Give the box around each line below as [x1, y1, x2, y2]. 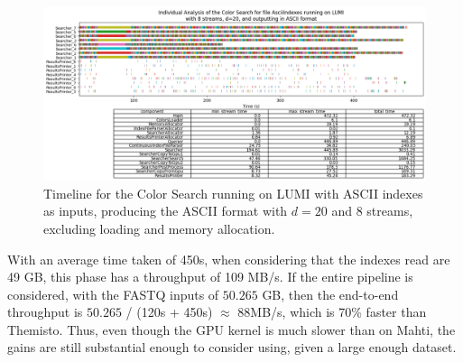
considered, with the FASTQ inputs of [7, 284, 219, 303]
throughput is [7, 302, 83, 321]
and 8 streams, [331, 201, 413, 220]
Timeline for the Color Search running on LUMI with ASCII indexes [43, 183, 423, 202]
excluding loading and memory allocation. [43, 218, 275, 237]
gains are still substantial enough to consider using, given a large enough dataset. [7, 338, 457, 357]
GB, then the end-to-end [262, 284, 399, 303]
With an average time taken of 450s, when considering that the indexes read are [7, 249, 450, 268]
